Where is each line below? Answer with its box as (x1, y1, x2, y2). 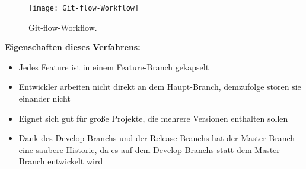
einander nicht (18, 92, 71, 105)
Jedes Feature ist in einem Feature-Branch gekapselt (18, 60, 209, 73)
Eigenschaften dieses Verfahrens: (5, 41, 141, 53)
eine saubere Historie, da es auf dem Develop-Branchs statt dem (18, 143, 252, 155)
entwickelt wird (47, 155, 103, 167)
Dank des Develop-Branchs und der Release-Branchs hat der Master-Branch (18, 132, 295, 144)
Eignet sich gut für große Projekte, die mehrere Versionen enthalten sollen (18, 112, 288, 124)
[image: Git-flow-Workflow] (28, 4, 139, 12)
